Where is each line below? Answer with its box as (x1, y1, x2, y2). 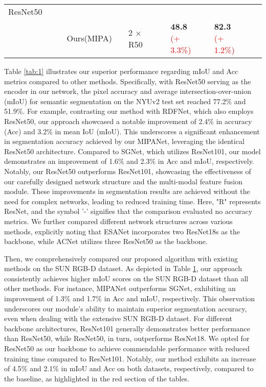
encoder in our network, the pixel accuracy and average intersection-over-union (4, 86, 251, 96)
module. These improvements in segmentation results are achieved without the (4, 186, 250, 197)
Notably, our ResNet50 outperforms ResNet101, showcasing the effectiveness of (4, 165, 251, 176)
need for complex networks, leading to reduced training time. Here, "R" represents (4, 196, 261, 206)
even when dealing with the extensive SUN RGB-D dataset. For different (4, 313, 232, 324)
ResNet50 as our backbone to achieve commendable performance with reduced (4, 343, 250, 354)
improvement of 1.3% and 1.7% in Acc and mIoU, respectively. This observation (4, 293, 255, 304)
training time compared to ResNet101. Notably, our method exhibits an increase (4, 353, 256, 364)
